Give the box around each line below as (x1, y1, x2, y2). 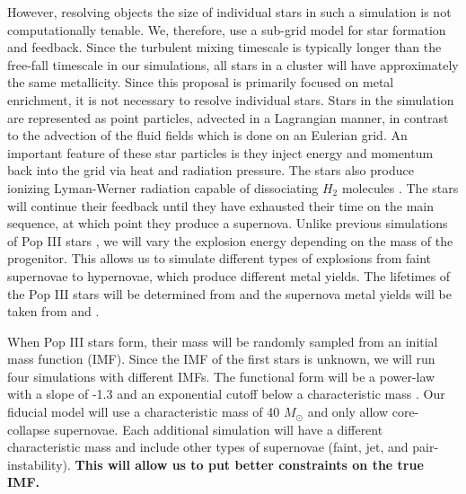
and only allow (307, 402, 389, 421)
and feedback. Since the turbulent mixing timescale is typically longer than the (7, 38, 442, 57)
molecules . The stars (341, 178, 459, 197)
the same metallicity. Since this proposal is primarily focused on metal (7, 73, 394, 92)
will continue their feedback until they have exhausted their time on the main (7, 196, 434, 215)
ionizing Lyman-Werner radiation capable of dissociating (7, 178, 319, 197)
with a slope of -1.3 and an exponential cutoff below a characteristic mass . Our (7, 384, 445, 403)
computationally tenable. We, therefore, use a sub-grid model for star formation (7, 20, 446, 39)
